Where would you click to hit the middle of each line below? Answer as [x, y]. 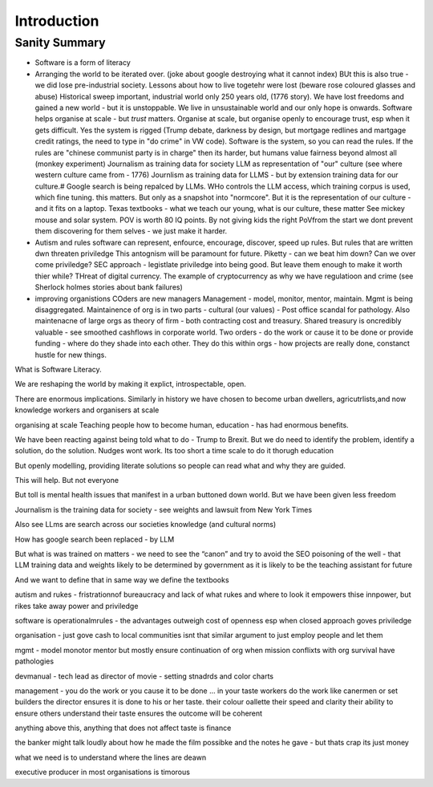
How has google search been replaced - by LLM [95, 539]
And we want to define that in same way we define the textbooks [122, 580]
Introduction [57, 21]
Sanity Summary [60, 43]
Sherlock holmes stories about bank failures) [109, 287]
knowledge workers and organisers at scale [87, 410]
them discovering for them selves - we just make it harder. [131, 231]
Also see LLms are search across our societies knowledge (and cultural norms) [146, 525]
